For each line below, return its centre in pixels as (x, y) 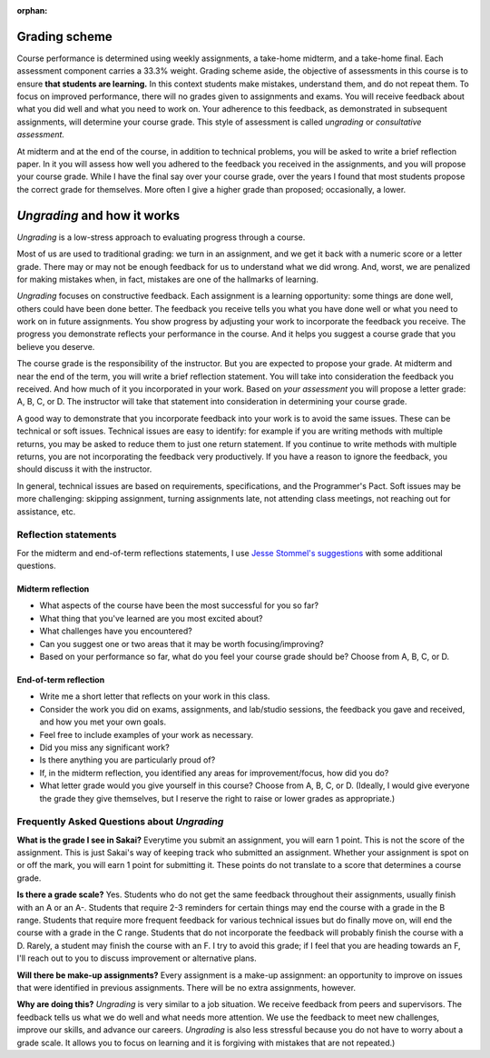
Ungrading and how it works (98, 215)
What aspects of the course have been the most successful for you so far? (179, 605)
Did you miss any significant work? (104, 747)
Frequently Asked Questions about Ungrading (120, 822)
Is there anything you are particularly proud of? (127, 760)
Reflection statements (67, 534)
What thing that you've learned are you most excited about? (151, 618)
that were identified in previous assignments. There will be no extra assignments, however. (186, 987)
